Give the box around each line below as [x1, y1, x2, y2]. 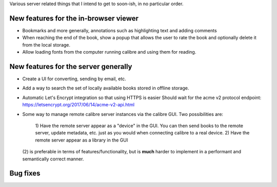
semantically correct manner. [22, 156, 84, 162]
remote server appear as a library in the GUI [35, 137, 128, 143]
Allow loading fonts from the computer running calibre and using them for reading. [22, 49, 196, 55]
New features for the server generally [9, 62, 132, 71]
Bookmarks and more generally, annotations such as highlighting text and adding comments [22, 27, 217, 33]
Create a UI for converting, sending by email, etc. [22, 76, 127, 82]
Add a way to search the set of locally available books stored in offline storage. [22, 85, 189, 91]
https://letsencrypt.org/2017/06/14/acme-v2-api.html [22, 102, 135, 108]
